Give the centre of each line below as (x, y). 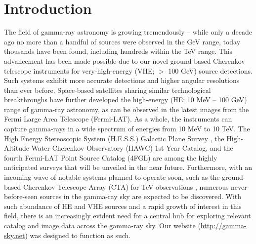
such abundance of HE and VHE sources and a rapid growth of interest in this (123, 206)
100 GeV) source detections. (210, 70)
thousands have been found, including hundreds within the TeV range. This (118, 51)
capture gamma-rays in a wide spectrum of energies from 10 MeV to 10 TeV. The (127, 129)
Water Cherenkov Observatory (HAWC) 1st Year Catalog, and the (132, 148)
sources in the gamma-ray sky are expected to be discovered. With (141, 196)
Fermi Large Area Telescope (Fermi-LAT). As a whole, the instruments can (118, 119)
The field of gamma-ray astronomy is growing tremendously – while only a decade (128, 32)
